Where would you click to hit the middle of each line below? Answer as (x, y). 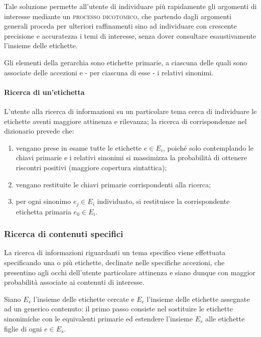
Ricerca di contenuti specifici (64, 234)
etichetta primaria (43, 211)
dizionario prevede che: (39, 131)
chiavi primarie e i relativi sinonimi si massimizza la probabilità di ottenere (131, 157)
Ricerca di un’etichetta (44, 92)
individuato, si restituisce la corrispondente (163, 201)
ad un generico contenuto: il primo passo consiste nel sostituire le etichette (118, 309)
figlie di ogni (23, 328)
